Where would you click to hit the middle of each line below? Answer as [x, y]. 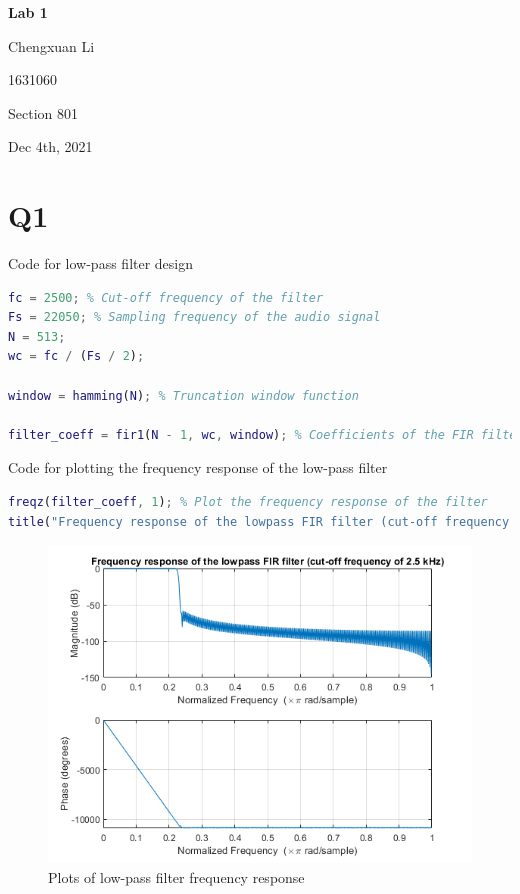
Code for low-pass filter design [101, 263]
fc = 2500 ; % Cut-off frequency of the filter [166, 297]
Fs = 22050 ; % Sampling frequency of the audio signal [194, 317]
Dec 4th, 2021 [50, 146]
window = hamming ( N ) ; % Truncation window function [183, 395]
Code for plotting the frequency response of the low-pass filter [198, 467]
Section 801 [43, 112]
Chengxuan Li [51, 45]
